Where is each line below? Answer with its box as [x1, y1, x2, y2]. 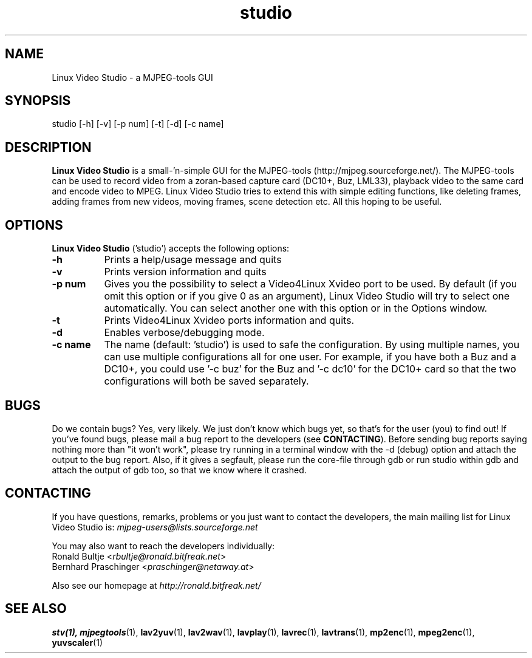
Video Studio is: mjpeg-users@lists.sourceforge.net [52, 521, 258, 532]
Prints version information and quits [104, 266, 267, 278]
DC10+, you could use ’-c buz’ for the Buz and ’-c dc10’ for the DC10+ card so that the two [104, 363, 516, 375]
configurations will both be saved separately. [104, 375, 309, 388]
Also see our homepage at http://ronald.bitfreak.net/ [52, 580, 261, 591]
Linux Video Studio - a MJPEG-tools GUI [52, 72, 213, 83]
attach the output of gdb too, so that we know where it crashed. [52, 464, 307, 475]
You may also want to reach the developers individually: [52, 540, 275, 551]
